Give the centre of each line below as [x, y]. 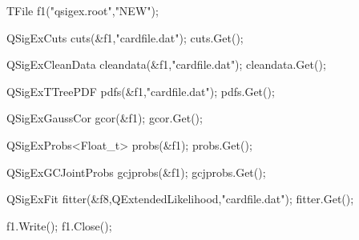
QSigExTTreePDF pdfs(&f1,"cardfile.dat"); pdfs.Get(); [141, 91]
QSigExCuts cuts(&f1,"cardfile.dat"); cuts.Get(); [125, 37]
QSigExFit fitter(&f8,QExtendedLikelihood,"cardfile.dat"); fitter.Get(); [180, 199]
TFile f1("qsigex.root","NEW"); [83, 10]
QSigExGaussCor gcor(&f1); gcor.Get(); [105, 118]
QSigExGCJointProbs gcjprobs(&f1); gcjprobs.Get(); [136, 172]
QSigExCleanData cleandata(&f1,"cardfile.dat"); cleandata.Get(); [166, 64]
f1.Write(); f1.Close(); [59, 225]
